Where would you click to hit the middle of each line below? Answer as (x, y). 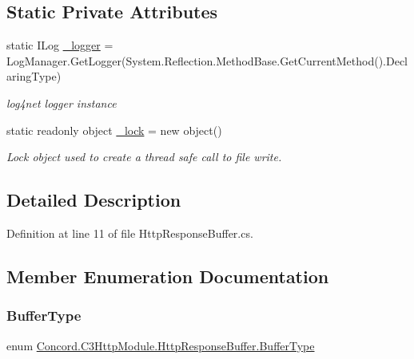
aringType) (34, 76)
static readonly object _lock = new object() (114, 130)
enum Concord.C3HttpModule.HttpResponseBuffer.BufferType (161, 345)
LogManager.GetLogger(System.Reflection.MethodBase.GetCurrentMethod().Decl (207, 60)
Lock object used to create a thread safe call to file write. (144, 157)
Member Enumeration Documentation (168, 276)
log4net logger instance (62, 103)
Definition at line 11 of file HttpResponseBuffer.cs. (130, 233)
